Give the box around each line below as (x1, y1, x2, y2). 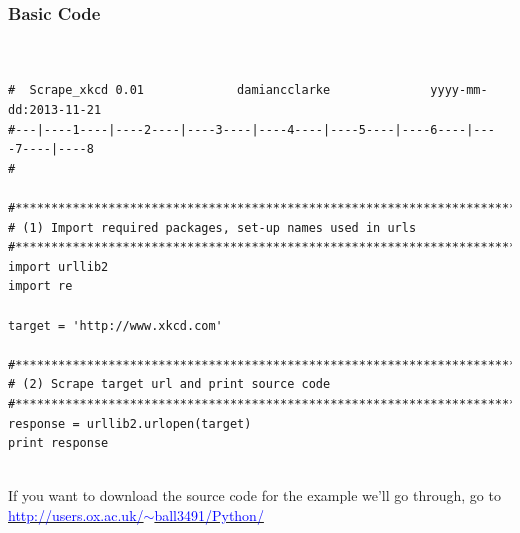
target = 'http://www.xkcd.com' (8, 318, 223, 333)
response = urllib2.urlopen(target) (8, 416, 252, 431)
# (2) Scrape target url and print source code (8, 377, 331, 392)
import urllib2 (8, 259, 109, 274)
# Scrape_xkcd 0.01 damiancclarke (8, 83, 331, 98)
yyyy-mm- (430, 83, 488, 98)
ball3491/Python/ (154, 504, 264, 525)
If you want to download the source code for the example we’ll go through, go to (8, 485, 501, 506)
